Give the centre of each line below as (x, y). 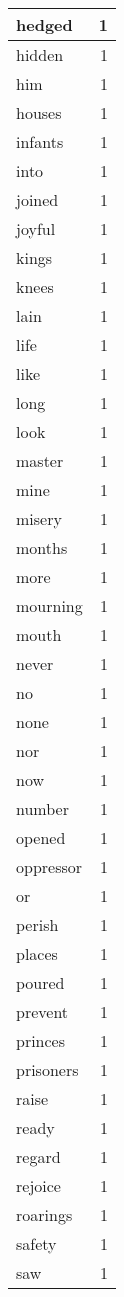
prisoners (47, 1069)
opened (41, 837)
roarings (44, 1214)
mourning (49, 605)
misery (39, 518)
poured (40, 982)
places (37, 953)
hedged (44, 24)
